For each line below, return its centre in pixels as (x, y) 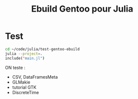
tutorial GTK (24, 87)
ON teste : (15, 67)
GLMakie (21, 82)
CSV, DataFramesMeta (35, 77)
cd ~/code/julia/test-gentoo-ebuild (42, 49)
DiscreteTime (25, 92)
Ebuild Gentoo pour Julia (82, 9)
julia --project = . (24, 54)
